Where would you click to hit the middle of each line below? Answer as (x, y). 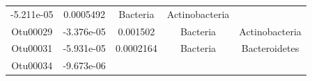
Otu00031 (32, 48)
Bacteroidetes (270, 48)
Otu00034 (32, 65)
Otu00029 (32, 31)
